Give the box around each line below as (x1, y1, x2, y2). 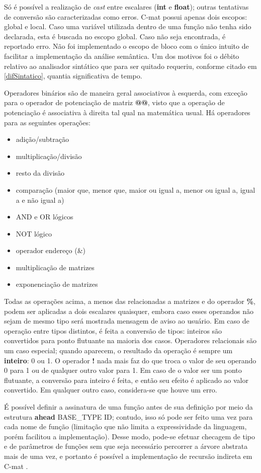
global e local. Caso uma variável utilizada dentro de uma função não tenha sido (4, 21, 251, 32)
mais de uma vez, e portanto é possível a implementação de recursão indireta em (4, 450, 252, 461)
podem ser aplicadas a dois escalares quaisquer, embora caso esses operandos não (4, 305, 254, 316)
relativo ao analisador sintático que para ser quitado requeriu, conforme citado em (4, 60, 257, 71)
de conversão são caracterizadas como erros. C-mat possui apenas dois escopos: (4, 11, 247, 22)
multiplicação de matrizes (16, 262, 95, 272)
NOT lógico (16, 228, 52, 239)
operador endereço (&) (16, 245, 85, 256)
